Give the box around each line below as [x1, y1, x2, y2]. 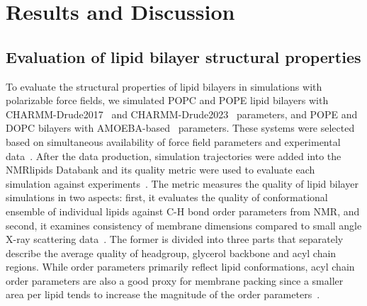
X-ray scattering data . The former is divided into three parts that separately [6, 232, 344, 246]
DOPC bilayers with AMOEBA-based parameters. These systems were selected [6, 120, 355, 135]
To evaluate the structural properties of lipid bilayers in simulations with [6, 79, 322, 93]
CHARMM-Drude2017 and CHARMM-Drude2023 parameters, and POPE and [6, 106, 358, 121]
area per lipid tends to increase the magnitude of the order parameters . [6, 287, 320, 302]
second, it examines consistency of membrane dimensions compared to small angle [6, 217, 362, 232]
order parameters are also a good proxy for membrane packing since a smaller [6, 273, 344, 288]
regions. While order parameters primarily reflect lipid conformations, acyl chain [6, 259, 355, 274]
